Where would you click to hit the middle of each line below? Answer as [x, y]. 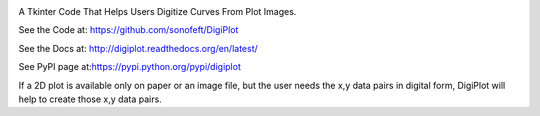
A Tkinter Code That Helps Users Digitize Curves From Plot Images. [157, 11]
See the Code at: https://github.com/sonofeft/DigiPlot [128, 30]
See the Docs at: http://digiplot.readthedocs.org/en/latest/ [138, 48]
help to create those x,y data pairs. [90, 99]
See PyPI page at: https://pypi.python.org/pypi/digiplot [130, 67]
